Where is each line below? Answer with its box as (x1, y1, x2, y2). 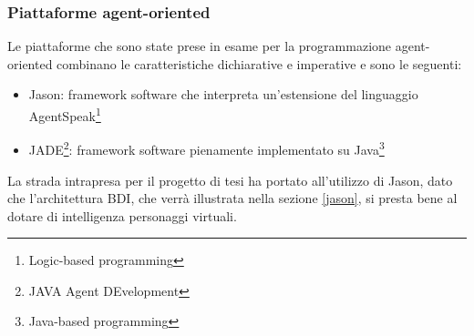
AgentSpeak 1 (28, 104, 101, 125)
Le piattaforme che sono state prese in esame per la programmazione (7, 36, 392, 56)
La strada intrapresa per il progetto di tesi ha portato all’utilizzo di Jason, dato (7, 170, 453, 189)
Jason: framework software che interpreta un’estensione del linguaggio (28, 85, 418, 104)
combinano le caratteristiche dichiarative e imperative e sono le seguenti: (57, 54, 462, 73)
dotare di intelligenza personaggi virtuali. (7, 206, 237, 225)
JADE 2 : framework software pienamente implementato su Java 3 (28, 137, 385, 158)
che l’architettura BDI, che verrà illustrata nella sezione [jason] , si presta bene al (7, 188, 458, 208)
